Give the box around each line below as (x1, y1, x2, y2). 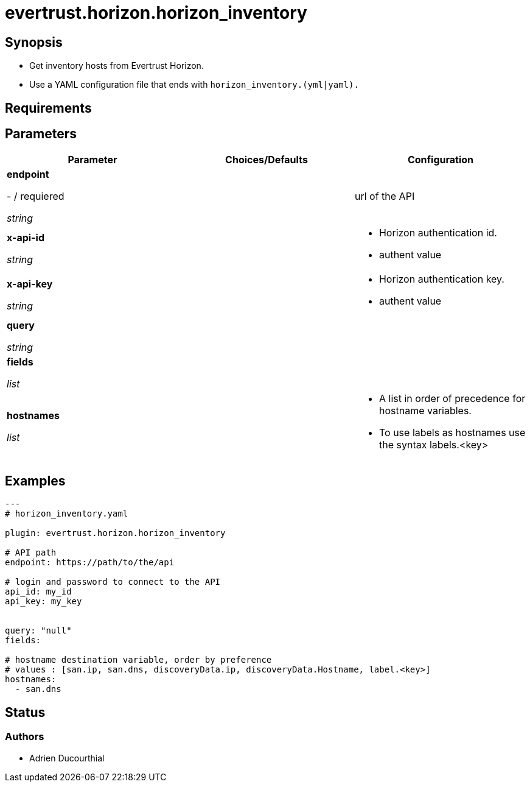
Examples (5, 473, 66, 489)
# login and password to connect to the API (5, 577, 221, 587)
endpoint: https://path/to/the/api (5, 557, 175, 568)
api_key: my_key (5, 596, 82, 607)
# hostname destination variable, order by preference (5, 655, 272, 665)
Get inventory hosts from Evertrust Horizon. (29, 60, 204, 71)
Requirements (5, 100, 92, 116)
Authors (5, 730, 44, 743)
